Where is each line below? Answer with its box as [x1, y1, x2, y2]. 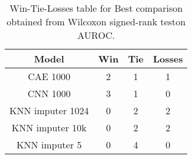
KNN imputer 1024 [9, 104, 89, 117]
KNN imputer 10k [11, 121, 87, 134]
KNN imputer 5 [17, 138, 82, 151]
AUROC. [77, 28, 115, 42]
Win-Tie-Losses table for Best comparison [9, 1, 183, 15]
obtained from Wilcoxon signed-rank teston [6, 15, 186, 28]
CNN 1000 [27, 87, 71, 100]
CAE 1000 [28, 69, 71, 83]
